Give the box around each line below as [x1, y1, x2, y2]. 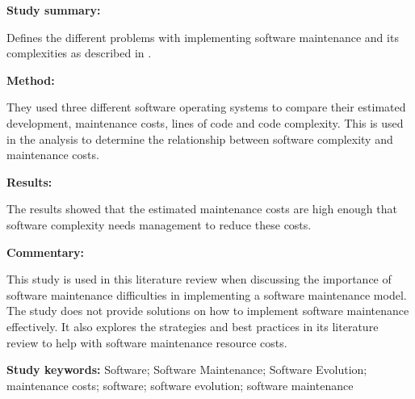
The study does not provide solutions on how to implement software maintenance [6, 302, 409, 319]
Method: [6, 71, 55, 88]
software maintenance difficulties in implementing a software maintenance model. [6, 286, 407, 303]
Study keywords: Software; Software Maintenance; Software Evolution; [6, 361, 367, 378]
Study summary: [6, 2, 101, 18]
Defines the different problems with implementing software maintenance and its [6, 28, 399, 45]
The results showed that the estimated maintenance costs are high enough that [6, 200, 397, 217]
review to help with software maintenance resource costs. [6, 334, 287, 351]
